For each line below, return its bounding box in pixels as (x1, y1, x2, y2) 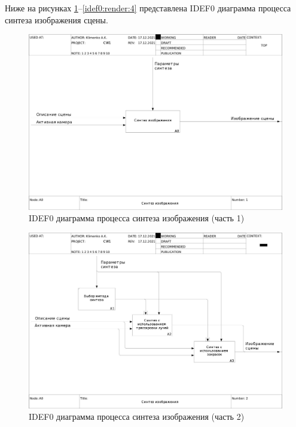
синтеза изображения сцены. (5, 13, 108, 26)
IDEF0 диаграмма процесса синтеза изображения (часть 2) (29, 410, 245, 423)
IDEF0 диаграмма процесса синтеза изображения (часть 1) (29, 212, 245, 224)
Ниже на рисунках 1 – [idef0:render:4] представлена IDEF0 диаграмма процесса (5, 2, 291, 14)
